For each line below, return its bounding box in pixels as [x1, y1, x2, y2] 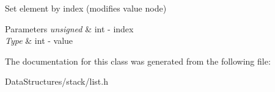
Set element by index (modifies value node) [5, 2, 167, 14]
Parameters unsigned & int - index [5, 22, 134, 35]
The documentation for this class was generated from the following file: [5, 54, 271, 67]
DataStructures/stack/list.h [5, 75, 108, 88]
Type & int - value [5, 34, 73, 47]
